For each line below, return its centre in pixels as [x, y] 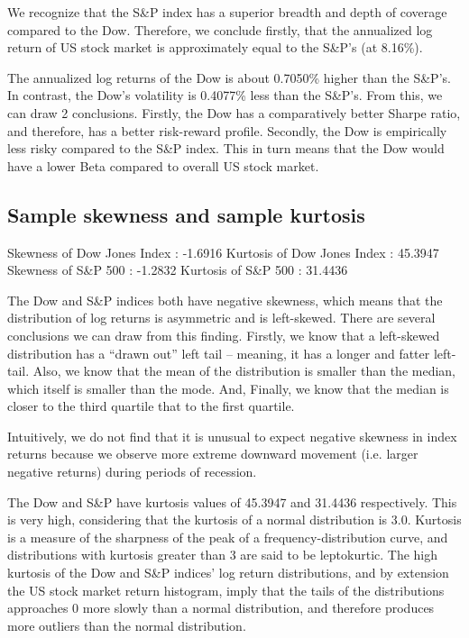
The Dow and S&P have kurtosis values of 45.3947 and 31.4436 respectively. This [232, 501]
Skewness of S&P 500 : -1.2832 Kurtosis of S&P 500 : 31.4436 [178, 270]
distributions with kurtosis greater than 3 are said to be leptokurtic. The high [223, 555]
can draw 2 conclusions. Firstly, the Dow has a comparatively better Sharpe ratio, [234, 112]
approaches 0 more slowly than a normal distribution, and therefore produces [221, 608]
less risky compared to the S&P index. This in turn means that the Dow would [226, 148]
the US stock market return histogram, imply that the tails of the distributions [226, 590]
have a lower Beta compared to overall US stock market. [163, 165]
